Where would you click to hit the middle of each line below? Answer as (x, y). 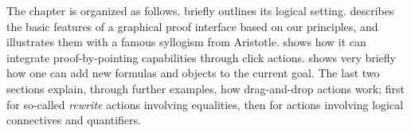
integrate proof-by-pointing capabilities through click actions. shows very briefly (201, 57)
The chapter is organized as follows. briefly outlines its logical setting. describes (200, 10)
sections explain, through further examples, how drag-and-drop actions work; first (206, 88)
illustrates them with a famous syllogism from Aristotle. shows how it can (186, 42)
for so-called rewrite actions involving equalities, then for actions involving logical (205, 104)
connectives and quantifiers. (74, 120)
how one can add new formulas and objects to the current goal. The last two (193, 73)
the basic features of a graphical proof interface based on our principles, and (192, 26)
